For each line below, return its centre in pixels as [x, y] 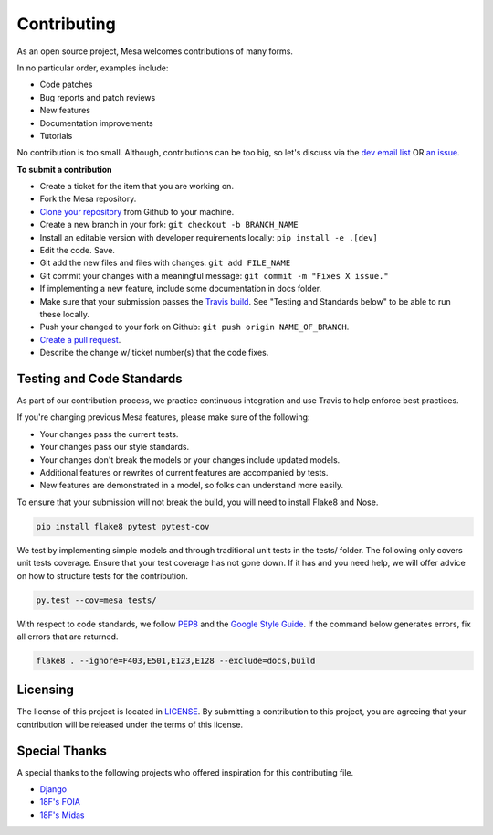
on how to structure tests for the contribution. [103, 575]
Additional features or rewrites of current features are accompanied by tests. [184, 472]
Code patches [66, 85]
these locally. [65, 314]
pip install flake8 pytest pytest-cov [123, 526]
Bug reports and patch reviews [98, 97]
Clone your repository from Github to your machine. [137, 211]
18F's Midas [63, 815]
